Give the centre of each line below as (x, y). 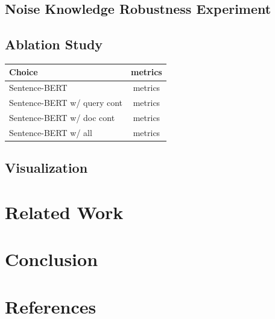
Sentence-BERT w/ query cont (66, 103)
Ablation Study (54, 44)
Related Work (64, 212)
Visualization (46, 168)
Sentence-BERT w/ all (51, 132)
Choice (24, 72)
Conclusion (52, 259)
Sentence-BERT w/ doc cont (62, 118)
